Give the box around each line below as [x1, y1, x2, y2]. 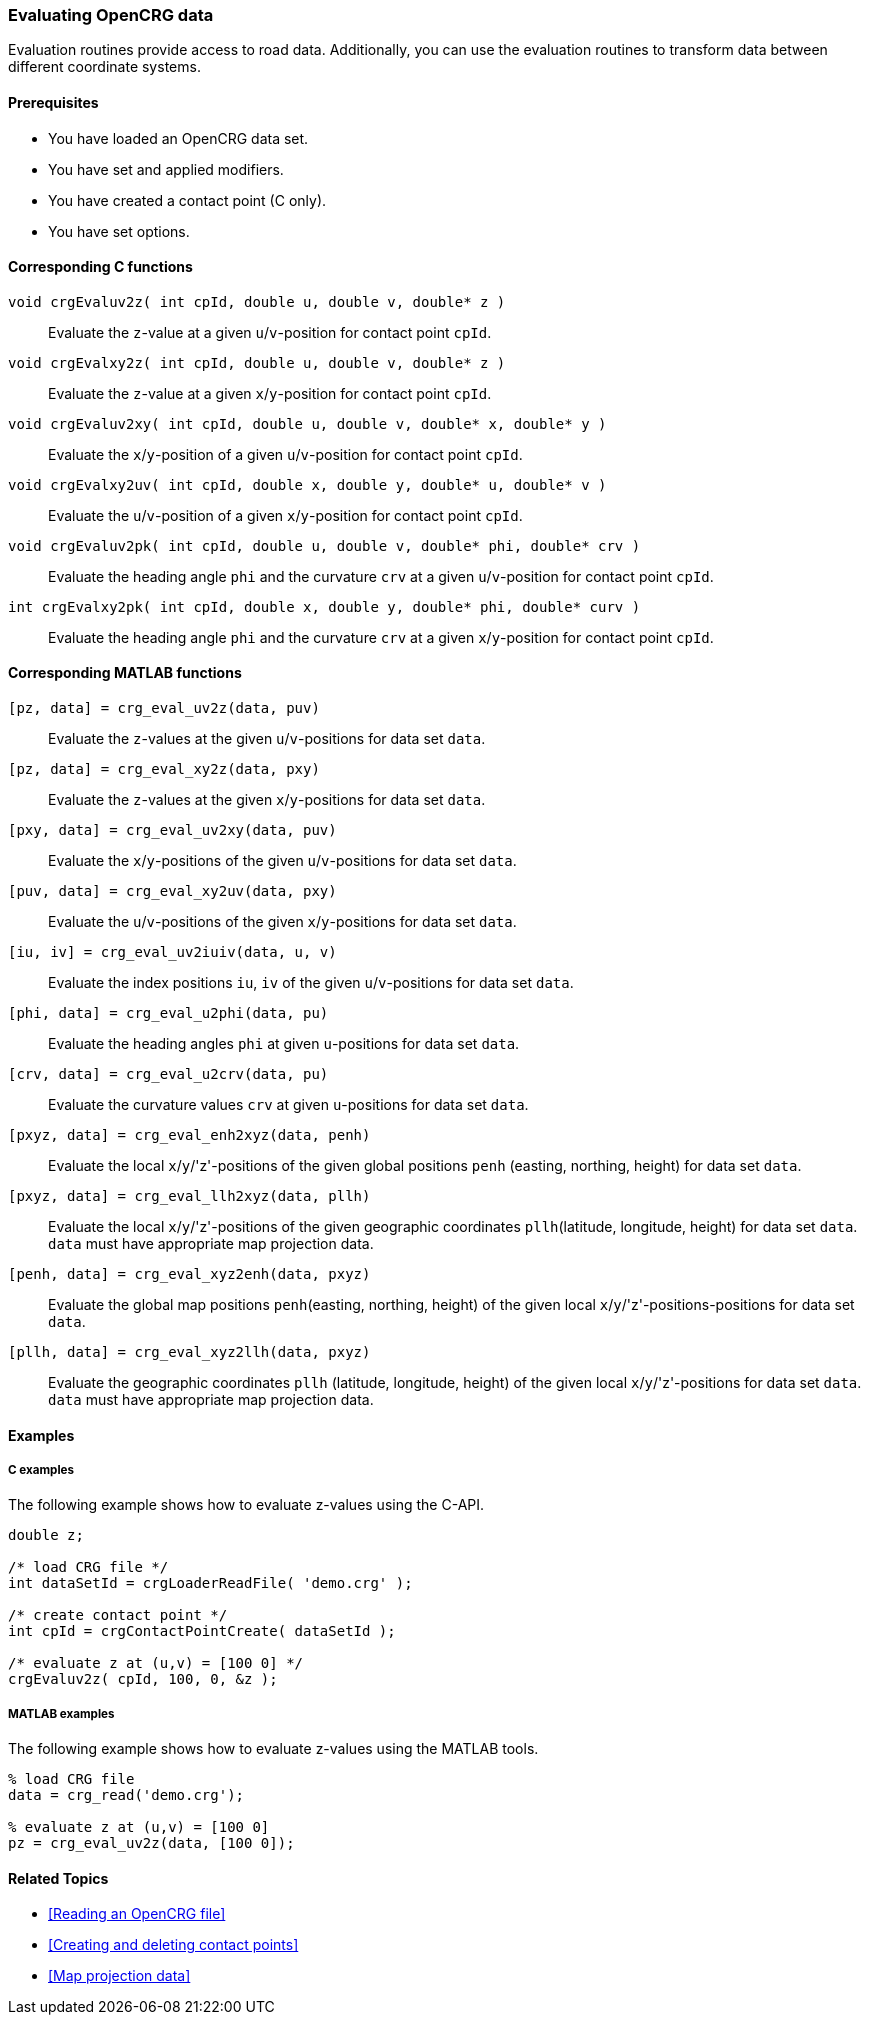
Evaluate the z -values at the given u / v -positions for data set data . [48, 730, 486, 748]
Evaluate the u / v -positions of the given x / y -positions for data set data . [48, 913, 517, 931]
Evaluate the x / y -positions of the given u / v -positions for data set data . [48, 852, 517, 870]
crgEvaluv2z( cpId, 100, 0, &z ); [8, 1671, 278, 1688]
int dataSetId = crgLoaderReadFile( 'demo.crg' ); [8, 1575, 413, 1592]
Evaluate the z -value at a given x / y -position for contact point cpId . [48, 384, 492, 402]
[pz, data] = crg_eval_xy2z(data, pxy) [8, 761, 320, 778]
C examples [8, 1463, 74, 1478]
